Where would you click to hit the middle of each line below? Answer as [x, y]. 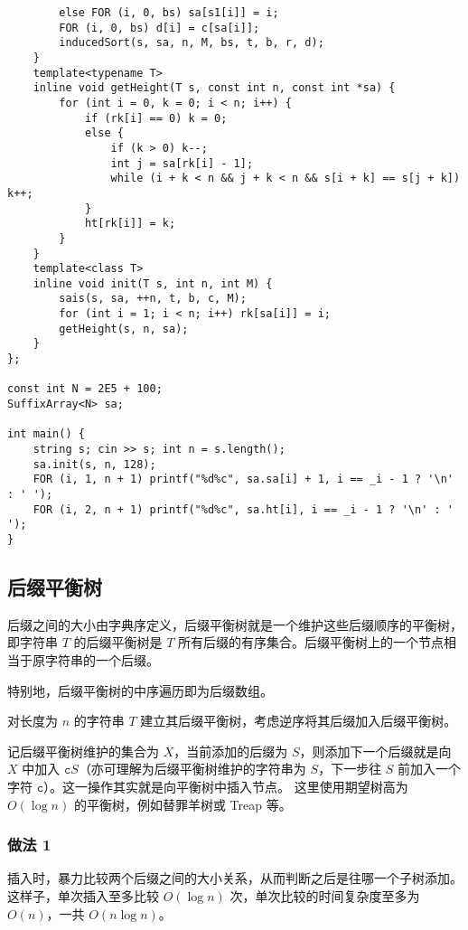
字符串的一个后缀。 [102, 660]
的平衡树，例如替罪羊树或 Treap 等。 [183, 804]
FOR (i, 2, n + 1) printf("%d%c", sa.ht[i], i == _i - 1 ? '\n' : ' [243, 509]
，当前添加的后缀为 [231, 751]
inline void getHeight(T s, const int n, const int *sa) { [214, 88]
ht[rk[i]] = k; [130, 224]
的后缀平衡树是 [118, 642]
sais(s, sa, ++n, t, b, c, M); [153, 299]
